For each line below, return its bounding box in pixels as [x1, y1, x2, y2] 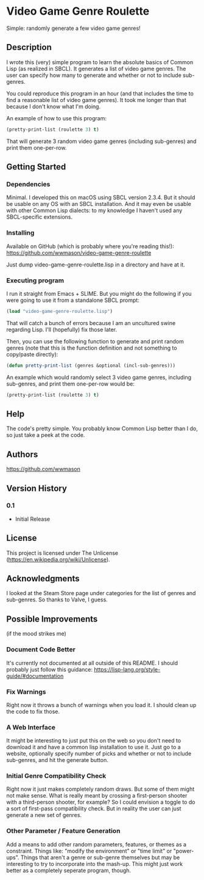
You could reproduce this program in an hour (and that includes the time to [6, 90, 194, 97]
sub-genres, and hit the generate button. [6, 757, 108, 764]
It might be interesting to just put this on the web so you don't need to [6, 737, 181, 744]
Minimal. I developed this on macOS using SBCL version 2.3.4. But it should [6, 194, 195, 201]
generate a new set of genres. [6, 812, 82, 819]
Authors [6, 449, 38, 460]
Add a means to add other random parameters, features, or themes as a [6, 840, 187, 848]
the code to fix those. [6, 708, 60, 715]
